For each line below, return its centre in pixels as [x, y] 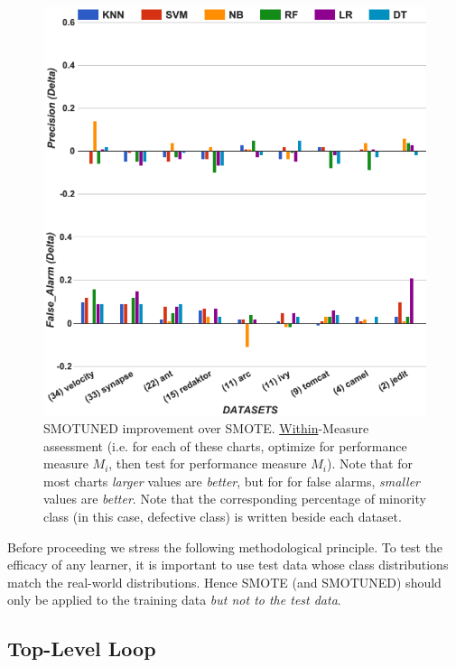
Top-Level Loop [82, 648]
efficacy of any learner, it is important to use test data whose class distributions [228, 565]
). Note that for [369, 463]
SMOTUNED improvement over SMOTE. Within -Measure [206, 428]
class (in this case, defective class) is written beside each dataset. [223, 517]
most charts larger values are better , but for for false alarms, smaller [232, 481]
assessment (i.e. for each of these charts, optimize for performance [225, 445]
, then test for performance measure [208, 463]
